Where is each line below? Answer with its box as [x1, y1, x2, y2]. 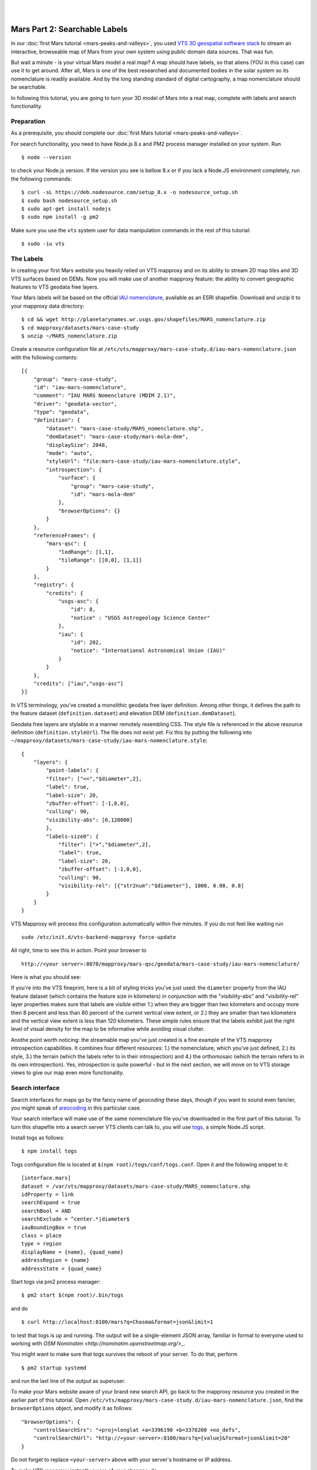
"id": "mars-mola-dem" [70, 491, 136, 497]
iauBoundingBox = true [21, 1224, 87, 1231]
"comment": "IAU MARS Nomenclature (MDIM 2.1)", [33, 392, 176, 399]
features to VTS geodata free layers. [11, 283, 99, 290]
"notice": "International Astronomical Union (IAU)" [70, 647, 226, 654]
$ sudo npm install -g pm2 [21, 213, 99, 220]
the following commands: [11, 175, 72, 182]
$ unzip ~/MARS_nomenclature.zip [21, 332, 117, 339]
